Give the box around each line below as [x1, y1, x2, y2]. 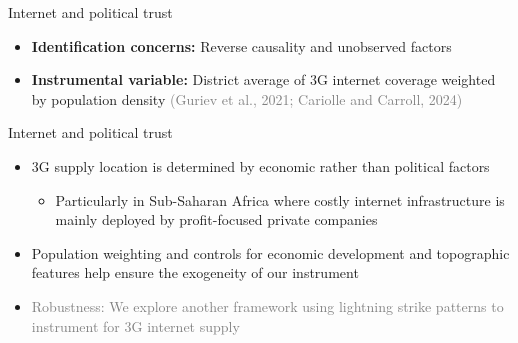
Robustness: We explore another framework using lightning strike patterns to [31, 295, 504, 316]
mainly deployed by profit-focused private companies [55, 209, 378, 230]
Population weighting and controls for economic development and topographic [31, 242, 510, 263]
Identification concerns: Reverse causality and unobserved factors [31, 35, 452, 56]
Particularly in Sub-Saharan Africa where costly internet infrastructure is [55, 189, 505, 210]
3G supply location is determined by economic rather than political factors [31, 155, 490, 176]
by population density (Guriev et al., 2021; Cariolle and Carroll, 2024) [31, 88, 463, 109]
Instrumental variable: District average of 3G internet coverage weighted [31, 69, 496, 90]
